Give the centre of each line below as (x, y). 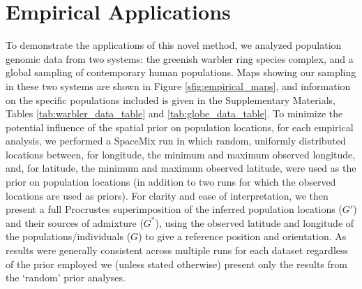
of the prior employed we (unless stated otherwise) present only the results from (176, 264)
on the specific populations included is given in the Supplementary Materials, (171, 99)
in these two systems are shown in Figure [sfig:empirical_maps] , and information (178, 86)
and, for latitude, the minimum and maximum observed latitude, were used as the (181, 168)
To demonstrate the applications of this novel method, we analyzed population (174, 45)
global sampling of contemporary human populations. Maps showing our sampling (181, 72)
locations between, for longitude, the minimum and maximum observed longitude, (181, 154)
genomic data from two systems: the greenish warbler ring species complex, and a (180, 58)
